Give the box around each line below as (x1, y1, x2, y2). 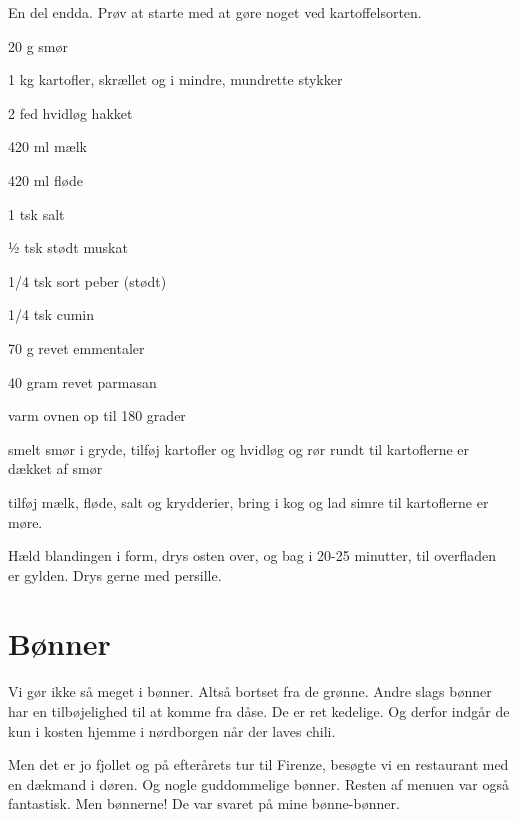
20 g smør (8, 35, 68, 56)
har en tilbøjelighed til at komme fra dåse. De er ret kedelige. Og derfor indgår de (8, 701, 510, 721)
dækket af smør (8, 458, 103, 479)
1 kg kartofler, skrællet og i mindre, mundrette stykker (8, 69, 343, 90)
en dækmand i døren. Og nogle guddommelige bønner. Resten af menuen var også (8, 773, 509, 794)
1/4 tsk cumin (8, 304, 95, 325)
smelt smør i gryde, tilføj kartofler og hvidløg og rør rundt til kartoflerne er (8, 438, 470, 459)
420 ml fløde (8, 169, 84, 190)
